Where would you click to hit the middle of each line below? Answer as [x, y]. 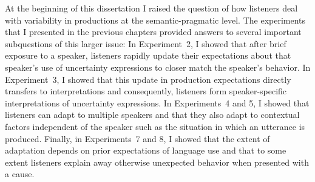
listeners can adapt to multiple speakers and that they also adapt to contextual [152, 115]
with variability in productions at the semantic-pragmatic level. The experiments [155, 20]
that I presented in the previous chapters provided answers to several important [153, 32]
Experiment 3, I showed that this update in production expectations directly [148, 79]
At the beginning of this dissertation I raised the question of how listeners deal [151, 8]
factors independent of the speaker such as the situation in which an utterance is [155, 126]
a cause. [20, 174]
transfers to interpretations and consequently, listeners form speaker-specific [146, 91]
